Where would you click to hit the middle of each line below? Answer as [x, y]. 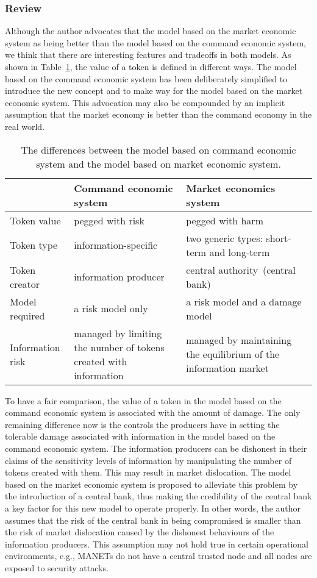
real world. [25, 126]
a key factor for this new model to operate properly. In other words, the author [153, 508]
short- [279, 238]
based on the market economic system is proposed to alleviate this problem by [151, 484]
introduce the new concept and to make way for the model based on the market [154, 91]
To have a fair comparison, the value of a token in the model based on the [143, 400]
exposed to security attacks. [57, 567]
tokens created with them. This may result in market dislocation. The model [148, 472]
